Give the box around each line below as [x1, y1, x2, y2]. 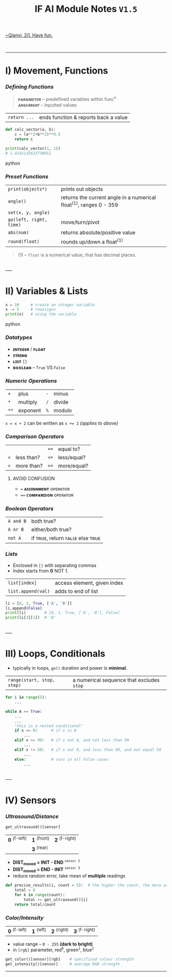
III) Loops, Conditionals [5, 648, 105, 659]
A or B [8, 527, 24, 533]
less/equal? [58, 454, 86, 461]
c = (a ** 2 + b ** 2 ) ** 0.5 [14, 132, 60, 137]
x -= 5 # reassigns [5, 307, 56, 312]
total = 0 [14, 887, 36, 893]
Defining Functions [5, 83, 54, 91]
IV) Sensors [5, 794, 56, 806]
